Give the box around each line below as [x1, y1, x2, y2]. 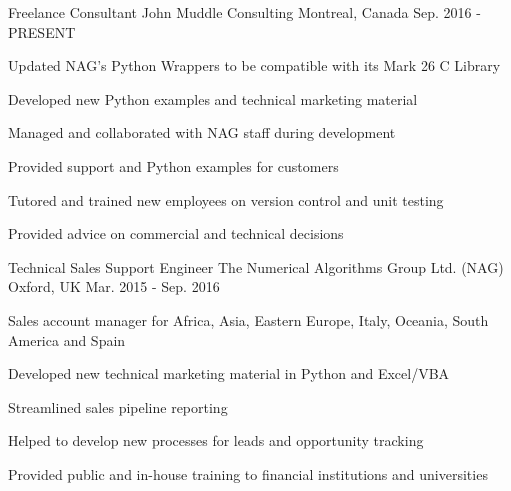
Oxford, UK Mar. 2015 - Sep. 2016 [8, 276, 220, 297]
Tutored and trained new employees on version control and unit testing [8, 189, 444, 210]
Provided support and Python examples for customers [8, 155, 339, 176]
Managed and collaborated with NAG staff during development [8, 122, 396, 143]
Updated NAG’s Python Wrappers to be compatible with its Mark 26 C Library [8, 55, 501, 76]
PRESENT [8, 21, 76, 42]
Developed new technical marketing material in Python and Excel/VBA [8, 363, 450, 384]
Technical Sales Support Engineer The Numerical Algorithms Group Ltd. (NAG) [8, 256, 504, 277]
